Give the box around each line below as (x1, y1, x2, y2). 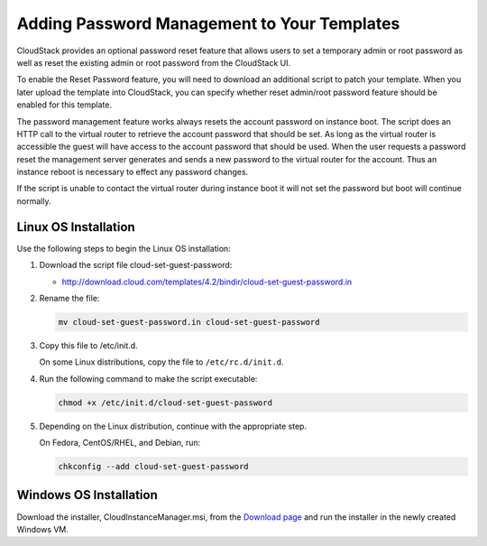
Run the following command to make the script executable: (39, 373, 258, 384)
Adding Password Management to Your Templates (16, 14, 400, 33)
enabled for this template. (16, 99, 113, 110)
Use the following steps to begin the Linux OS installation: (16, 243, 232, 254)
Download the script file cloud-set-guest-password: (39, 260, 233, 271)
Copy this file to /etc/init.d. (39, 339, 139, 351)
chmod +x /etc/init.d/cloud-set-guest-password (58, 397, 272, 408)
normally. (16, 195, 51, 207)
